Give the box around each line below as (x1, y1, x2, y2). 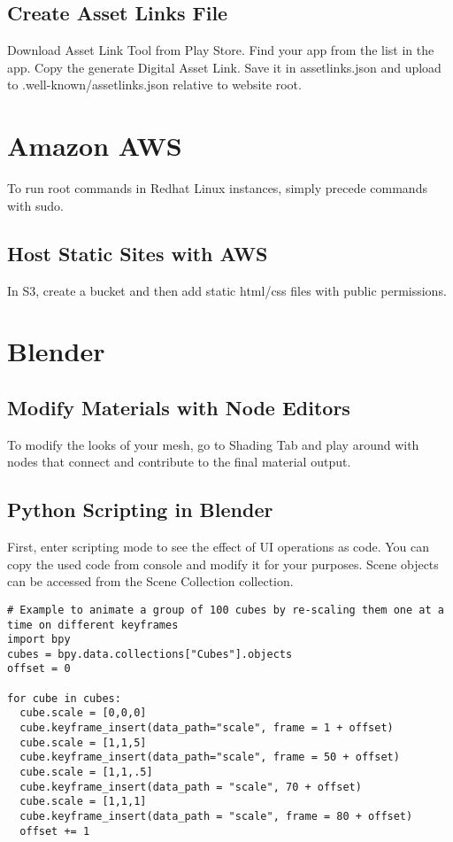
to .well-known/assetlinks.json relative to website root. (7, 75, 302, 94)
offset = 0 (7, 662, 71, 676)
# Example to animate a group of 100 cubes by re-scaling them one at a (7, 603, 444, 616)
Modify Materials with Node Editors (7, 393, 350, 421)
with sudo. (7, 196, 64, 214)
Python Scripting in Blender (7, 496, 273, 523)
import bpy (7, 633, 71, 646)
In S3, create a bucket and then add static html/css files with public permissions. (7, 281, 447, 299)
